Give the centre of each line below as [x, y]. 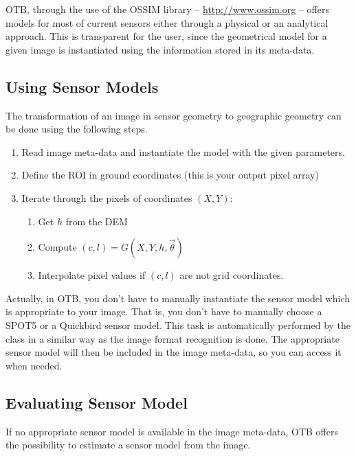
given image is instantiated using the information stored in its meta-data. [160, 49]
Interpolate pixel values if [92, 275]
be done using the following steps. [77, 129]
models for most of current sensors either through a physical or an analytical [167, 22]
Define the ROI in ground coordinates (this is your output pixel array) [170, 175]
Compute [57, 247]
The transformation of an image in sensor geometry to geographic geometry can [174, 115]
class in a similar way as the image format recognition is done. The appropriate [173, 338]
